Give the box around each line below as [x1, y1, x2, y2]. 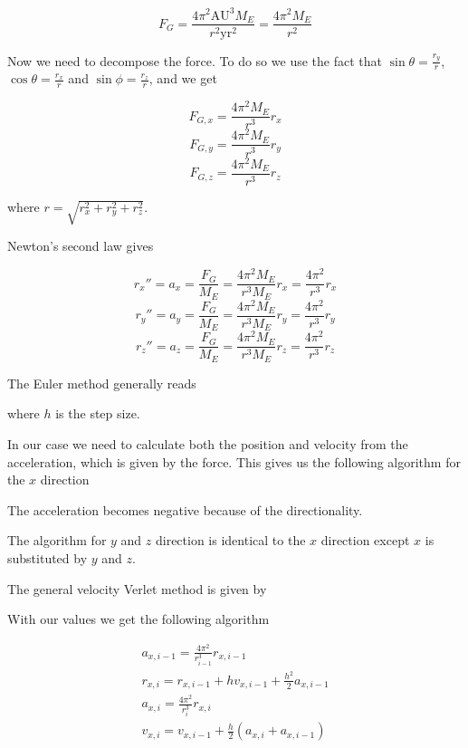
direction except [320, 531, 410, 550]
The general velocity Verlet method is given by [7, 579, 267, 598]
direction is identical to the [155, 531, 306, 550]
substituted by [7, 548, 88, 567]
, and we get [148, 69, 217, 88]
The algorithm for [7, 531, 107, 550]
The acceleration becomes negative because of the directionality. [7, 500, 363, 519]
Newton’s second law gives [7, 236, 154, 255]
